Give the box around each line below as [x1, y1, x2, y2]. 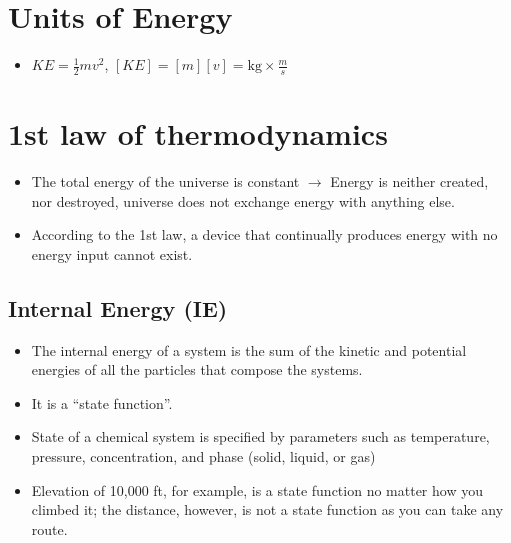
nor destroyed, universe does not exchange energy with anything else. [31, 190, 455, 211]
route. [31, 518, 68, 539]
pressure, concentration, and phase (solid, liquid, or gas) [31, 446, 376, 467]
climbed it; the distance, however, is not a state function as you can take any [31, 499, 504, 520]
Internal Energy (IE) [8, 292, 228, 323]
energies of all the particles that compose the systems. [31, 359, 363, 380]
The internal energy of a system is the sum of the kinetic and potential [31, 339, 467, 360]
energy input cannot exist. [31, 243, 193, 264]
